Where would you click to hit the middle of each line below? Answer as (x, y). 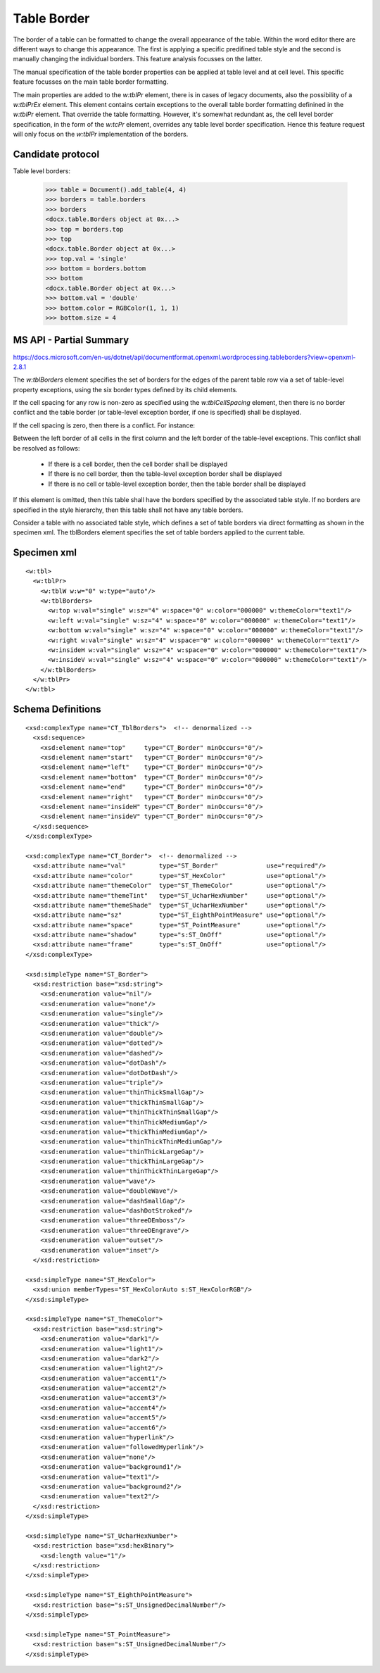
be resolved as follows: (46, 448)
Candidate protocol (56, 154)
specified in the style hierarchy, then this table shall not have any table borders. (128, 510)
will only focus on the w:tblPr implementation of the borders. (101, 134)
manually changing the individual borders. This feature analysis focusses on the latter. (138, 59)
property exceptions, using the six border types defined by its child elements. (126, 389)
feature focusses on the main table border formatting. (91, 82)
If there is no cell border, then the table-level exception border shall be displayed (165, 474)
